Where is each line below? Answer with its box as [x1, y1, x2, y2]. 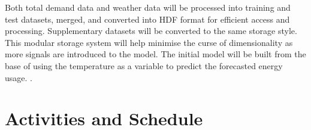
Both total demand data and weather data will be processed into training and [5, 1, 291, 13]
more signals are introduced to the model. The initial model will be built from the [5, 48, 306, 60]
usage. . [5, 71, 32, 83]
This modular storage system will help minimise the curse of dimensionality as [5, 36, 293, 48]
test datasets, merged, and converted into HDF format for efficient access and [5, 13, 290, 25]
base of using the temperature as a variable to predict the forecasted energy [5, 59, 283, 72]
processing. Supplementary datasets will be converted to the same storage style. [5, 24, 297, 37]
